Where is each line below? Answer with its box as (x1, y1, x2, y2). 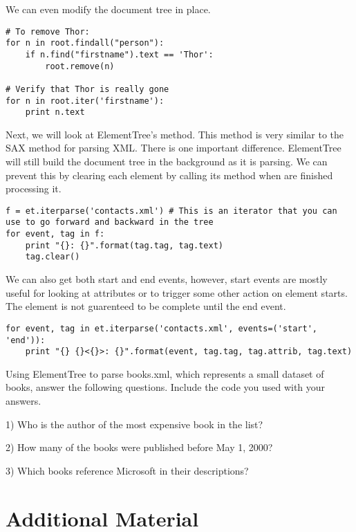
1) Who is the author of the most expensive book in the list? (6, 416, 263, 431)
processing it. (6, 181, 62, 196)
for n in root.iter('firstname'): (6, 95, 165, 106)
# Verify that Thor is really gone (6, 84, 169, 94)
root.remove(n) (45, 61, 115, 71)
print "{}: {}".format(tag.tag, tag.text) (25, 240, 223, 250)
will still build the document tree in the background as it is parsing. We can (6, 154, 328, 169)
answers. (6, 394, 41, 408)
